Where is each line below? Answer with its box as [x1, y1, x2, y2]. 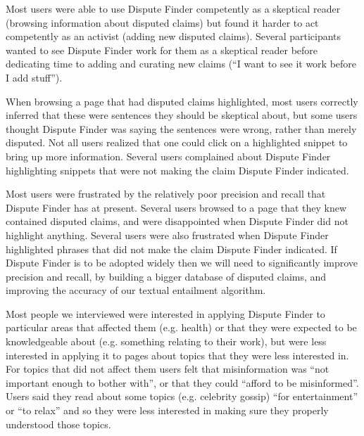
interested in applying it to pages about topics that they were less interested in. [6, 347, 349, 362]
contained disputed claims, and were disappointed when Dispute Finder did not [6, 214, 349, 229]
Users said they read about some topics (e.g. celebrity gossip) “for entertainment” [6, 389, 358, 404]
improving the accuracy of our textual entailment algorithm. [6, 283, 266, 297]
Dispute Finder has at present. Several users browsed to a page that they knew [6, 200, 347, 214]
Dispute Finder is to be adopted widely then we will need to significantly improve [6, 255, 358, 270]
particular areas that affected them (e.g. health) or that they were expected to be [6, 320, 357, 335]
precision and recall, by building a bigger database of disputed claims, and [6, 269, 327, 283]
